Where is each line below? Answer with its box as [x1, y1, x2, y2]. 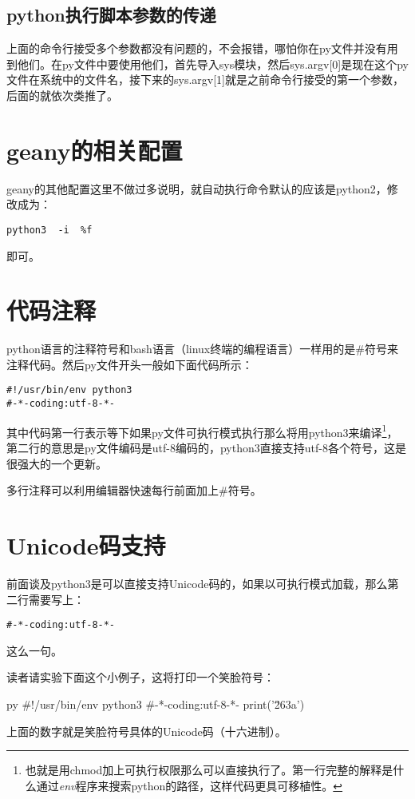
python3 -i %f [6, 224, 93, 236]
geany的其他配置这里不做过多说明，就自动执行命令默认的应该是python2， [6, 180, 387, 197]
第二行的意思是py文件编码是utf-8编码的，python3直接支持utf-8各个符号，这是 [6, 439, 406, 456]
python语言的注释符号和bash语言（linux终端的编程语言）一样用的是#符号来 [6, 340, 398, 357]
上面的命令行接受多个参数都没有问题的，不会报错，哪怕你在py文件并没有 [6, 40, 387, 57]
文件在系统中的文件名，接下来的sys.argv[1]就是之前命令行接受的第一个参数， [6, 71, 404, 88]
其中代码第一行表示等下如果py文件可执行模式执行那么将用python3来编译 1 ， [6, 421, 398, 440]
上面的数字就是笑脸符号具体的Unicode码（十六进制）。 [6, 722, 287, 739]
